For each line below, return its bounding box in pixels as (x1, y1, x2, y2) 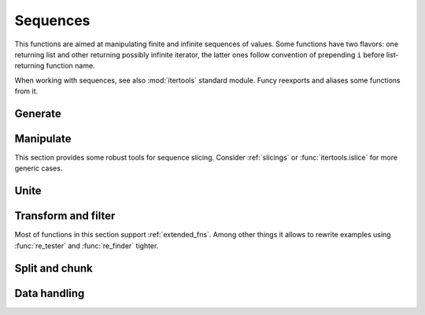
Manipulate (14, 132, 72, 145)
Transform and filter (14, 209, 116, 223)
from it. (14, 86, 39, 96)
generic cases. (14, 163, 63, 173)
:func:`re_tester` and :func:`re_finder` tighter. (14, 240, 159, 251)
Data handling (14, 287, 85, 300)
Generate (14, 107, 62, 120)
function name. (46, 61, 95, 71)
